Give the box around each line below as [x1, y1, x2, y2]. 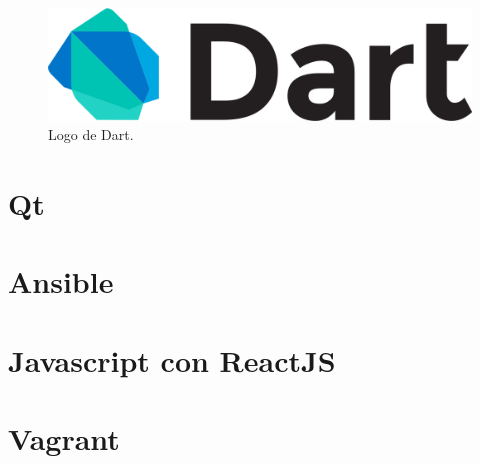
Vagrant [8, 418, 120, 459]
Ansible [8, 261, 114, 302]
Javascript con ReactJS [8, 339, 336, 380]
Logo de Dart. [48, 124, 134, 145]
